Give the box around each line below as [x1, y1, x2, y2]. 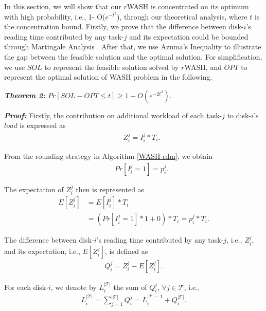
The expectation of [4, 184, 64, 194]
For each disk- [4, 281, 48, 292]
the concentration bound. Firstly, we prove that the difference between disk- [4, 21, 244, 32]
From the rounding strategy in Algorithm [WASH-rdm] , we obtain [4, 151, 212, 161]
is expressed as [20, 120, 66, 131]
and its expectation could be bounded [129, 31, 249, 42]
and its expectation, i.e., [4, 245, 80, 256]
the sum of [113, 281, 147, 292]
